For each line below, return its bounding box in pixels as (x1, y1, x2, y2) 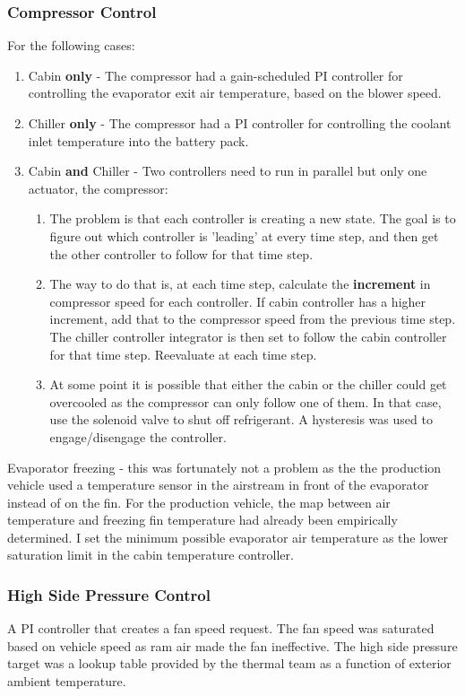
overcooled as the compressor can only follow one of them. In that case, (49, 392, 442, 411)
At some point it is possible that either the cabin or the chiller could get (49, 375, 447, 394)
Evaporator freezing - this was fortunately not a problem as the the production (7, 457, 442, 476)
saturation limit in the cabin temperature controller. (7, 545, 294, 564)
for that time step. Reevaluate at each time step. (49, 344, 317, 363)
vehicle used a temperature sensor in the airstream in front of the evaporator (7, 475, 429, 494)
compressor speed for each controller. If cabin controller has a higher (49, 291, 426, 310)
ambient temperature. (7, 672, 126, 691)
